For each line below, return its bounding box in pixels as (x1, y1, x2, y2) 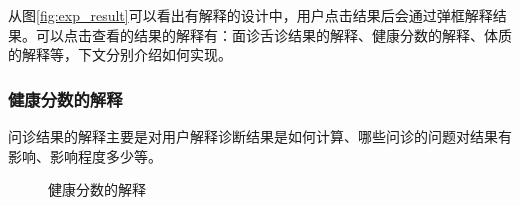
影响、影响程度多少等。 (8, 145, 162, 166)
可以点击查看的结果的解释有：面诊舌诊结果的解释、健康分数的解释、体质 (35, 24, 512, 45)
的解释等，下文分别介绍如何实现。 (8, 44, 232, 65)
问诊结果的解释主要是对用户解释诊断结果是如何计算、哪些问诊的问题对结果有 (8, 126, 512, 146)
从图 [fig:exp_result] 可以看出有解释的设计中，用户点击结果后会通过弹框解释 (8, 5, 493, 25)
